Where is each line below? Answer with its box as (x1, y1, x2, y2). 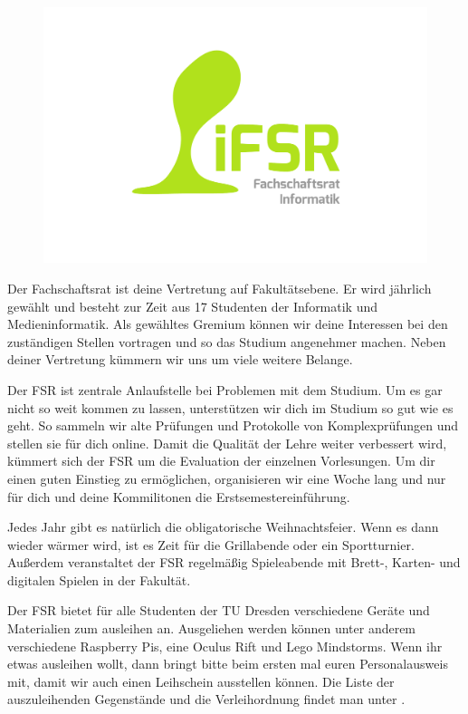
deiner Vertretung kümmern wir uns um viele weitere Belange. (7, 350, 353, 369)
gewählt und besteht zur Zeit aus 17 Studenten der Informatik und (7, 296, 378, 315)
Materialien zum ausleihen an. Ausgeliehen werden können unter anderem (7, 619, 416, 638)
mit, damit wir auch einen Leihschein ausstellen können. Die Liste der (7, 671, 395, 690)
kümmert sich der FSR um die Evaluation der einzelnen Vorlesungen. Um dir (7, 451, 435, 470)
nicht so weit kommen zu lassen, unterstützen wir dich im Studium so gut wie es (7, 398, 454, 417)
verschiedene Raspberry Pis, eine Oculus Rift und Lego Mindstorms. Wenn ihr (7, 636, 443, 655)
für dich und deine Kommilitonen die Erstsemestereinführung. (7, 487, 350, 506)
